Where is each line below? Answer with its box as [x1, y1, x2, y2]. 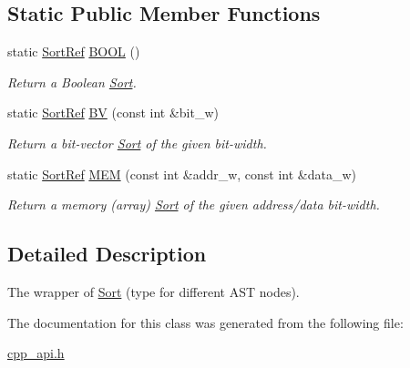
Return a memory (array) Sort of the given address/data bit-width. [7, 195, 380, 214]
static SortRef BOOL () [7, 42, 140, 61]
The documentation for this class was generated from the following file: [7, 312, 404, 332]
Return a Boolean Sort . [7, 72, 137, 91]
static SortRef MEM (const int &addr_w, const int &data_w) [7, 164, 357, 183]
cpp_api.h [7, 343, 65, 363]
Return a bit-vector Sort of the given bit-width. [7, 133, 267, 152]
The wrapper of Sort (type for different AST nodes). [7, 281, 300, 301]
